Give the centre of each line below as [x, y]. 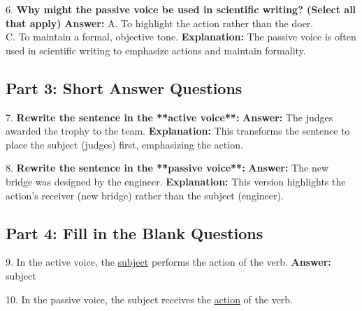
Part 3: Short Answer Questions [124, 88]
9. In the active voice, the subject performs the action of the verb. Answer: [168, 262]
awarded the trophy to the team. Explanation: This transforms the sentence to [178, 131]
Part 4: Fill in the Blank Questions [135, 233]
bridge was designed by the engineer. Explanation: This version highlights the [176, 181]
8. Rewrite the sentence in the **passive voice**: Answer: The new [167, 168]
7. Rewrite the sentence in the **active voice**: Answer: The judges [169, 117]
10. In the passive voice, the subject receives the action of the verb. [150, 299]
